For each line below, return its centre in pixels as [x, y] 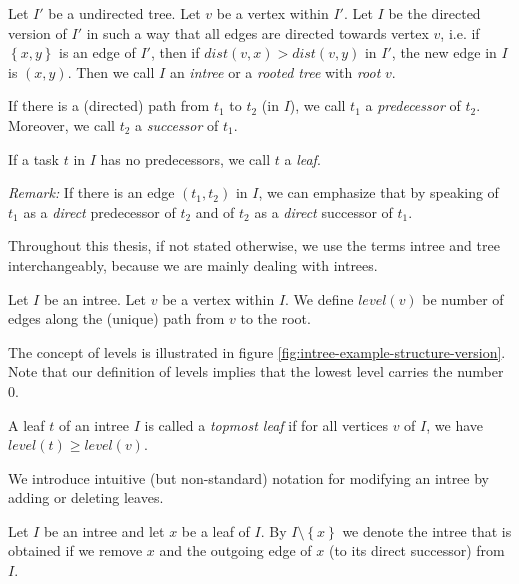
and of [215, 211]
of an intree [93, 424]
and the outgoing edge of [235, 550]
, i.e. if [460, 32]
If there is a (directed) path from [109, 105]
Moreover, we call [62, 124]
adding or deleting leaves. [86, 497]
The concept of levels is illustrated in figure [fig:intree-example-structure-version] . [257, 351]
